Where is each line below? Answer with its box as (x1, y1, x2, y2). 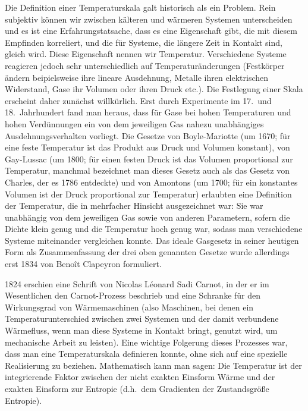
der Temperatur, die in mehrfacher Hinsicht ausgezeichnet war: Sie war (5, 199, 263, 212)
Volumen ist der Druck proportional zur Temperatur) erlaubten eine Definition (5, 187, 292, 200)
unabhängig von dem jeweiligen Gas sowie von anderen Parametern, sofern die (5, 211, 290, 223)
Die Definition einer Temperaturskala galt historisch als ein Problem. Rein (5, 1, 276, 13)
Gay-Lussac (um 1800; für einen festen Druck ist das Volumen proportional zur (5, 152, 293, 165)
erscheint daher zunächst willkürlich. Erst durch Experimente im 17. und (5, 94, 272, 106)
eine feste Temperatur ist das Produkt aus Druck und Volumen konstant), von (5, 141, 290, 153)
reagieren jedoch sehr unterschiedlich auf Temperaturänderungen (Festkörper (5, 59, 285, 71)
